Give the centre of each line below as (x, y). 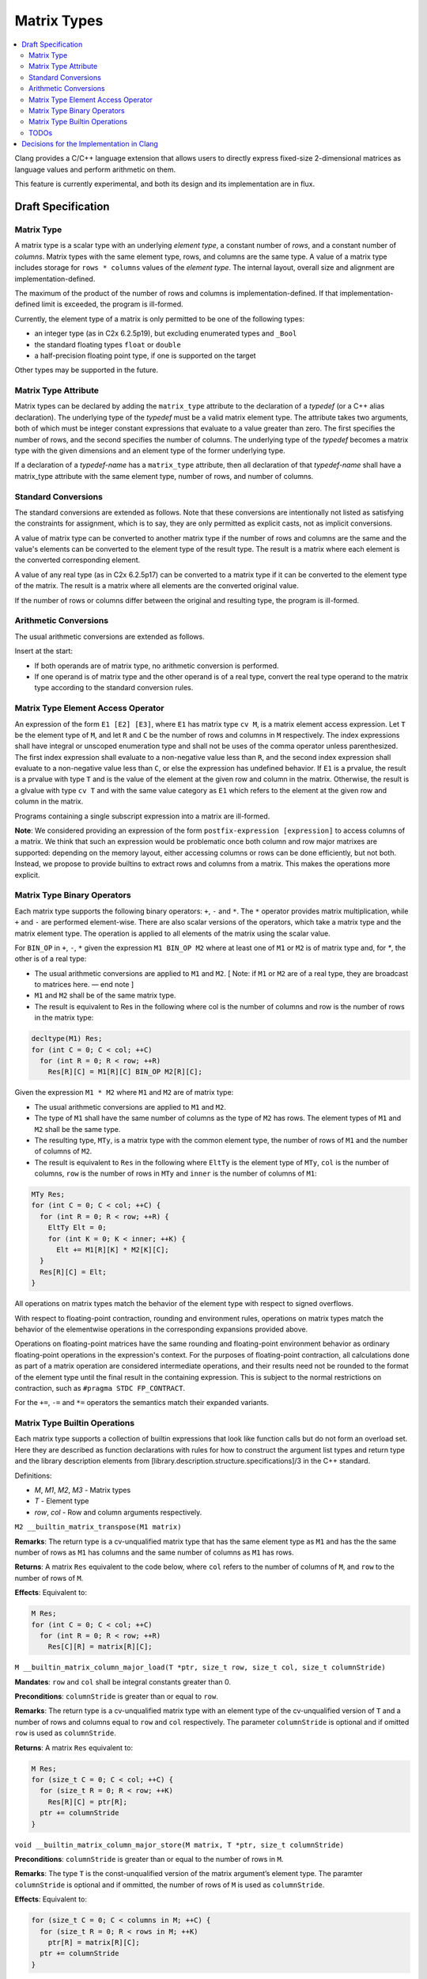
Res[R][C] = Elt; (73, 1272)
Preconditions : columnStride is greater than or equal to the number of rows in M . (149, 1859)
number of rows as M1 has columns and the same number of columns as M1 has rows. (154, 1552)
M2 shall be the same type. (77, 1129)
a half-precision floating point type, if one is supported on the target (145, 355)
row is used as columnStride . (65, 1733)
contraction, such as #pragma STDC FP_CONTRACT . (100, 1388)
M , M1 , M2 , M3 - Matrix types (83, 1490)
